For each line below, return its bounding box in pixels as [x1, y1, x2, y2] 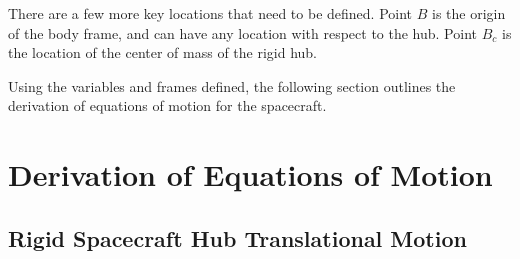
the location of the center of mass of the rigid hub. [8, 42, 318, 63]
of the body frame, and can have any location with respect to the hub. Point [8, 22, 477, 43]
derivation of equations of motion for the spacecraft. [8, 95, 327, 116]
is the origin [431, 3, 506, 23]
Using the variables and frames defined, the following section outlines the [8, 75, 456, 96]
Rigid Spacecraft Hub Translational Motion [8, 222, 467, 253]
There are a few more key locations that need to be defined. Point [8, 3, 413, 23]
